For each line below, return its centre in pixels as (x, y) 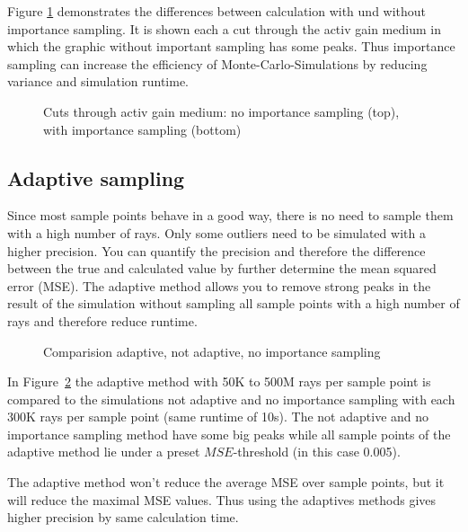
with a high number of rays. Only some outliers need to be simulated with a (216, 232)
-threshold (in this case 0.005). (317, 452)
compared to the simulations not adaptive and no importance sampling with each (231, 399)
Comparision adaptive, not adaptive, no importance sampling (212, 351)
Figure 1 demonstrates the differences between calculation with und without (217, 11)
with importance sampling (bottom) (142, 129)
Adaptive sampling (96, 177)
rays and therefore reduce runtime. (102, 320)
